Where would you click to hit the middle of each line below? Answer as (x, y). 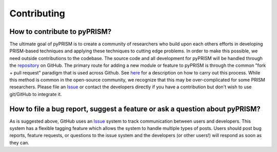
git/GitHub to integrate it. (36, 94)
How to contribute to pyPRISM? (61, 32)
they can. (19, 142)
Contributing (37, 13)
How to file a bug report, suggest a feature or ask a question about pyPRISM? (135, 109)
